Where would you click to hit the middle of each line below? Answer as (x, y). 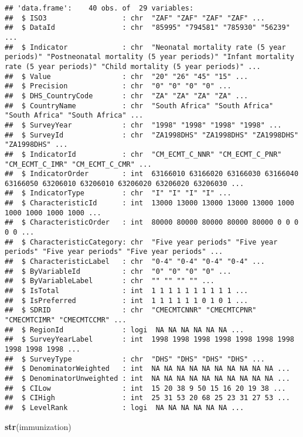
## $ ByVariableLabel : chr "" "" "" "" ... (110, 281)
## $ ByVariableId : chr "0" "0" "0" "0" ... (118, 271)
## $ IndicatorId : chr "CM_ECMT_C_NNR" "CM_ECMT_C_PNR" (143, 154)
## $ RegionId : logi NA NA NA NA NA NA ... (125, 330)
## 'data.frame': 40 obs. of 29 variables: (99, 8)
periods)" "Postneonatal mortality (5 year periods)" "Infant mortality (149, 57)
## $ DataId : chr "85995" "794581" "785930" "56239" (147, 28)
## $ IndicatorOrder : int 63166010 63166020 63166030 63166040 (152, 174)
